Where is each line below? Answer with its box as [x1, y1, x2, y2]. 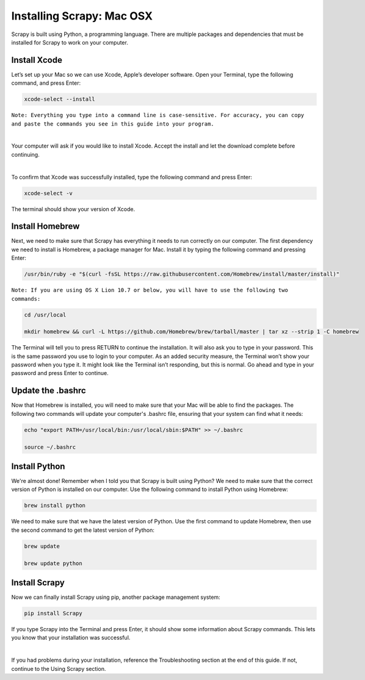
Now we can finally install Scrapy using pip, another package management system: [11, 593, 221, 601]
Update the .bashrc [11, 385, 87, 396]
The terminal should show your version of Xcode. [11, 205, 136, 213]
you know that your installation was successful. [11, 634, 131, 642]
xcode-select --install [24, 96, 96, 103]
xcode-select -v [24, 190, 73, 196]
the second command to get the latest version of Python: [11, 526, 155, 534]
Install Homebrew [11, 221, 80, 232]
